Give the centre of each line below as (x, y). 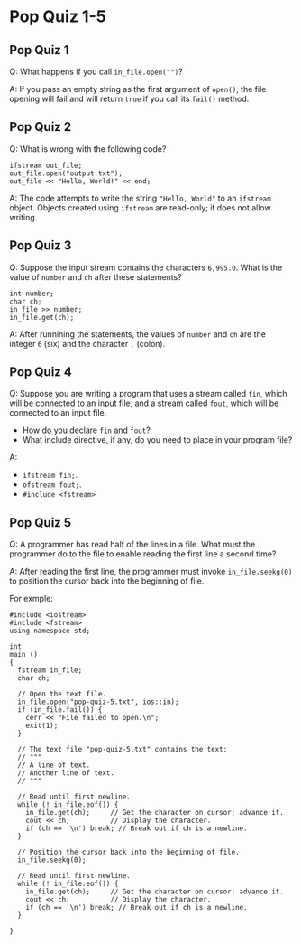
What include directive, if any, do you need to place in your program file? (157, 440)
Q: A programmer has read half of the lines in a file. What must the (132, 545)
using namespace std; (50, 631)
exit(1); (42, 726)
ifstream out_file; (46, 165)
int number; (32, 294)
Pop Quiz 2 (41, 127)
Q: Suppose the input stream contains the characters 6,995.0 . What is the (146, 267)
